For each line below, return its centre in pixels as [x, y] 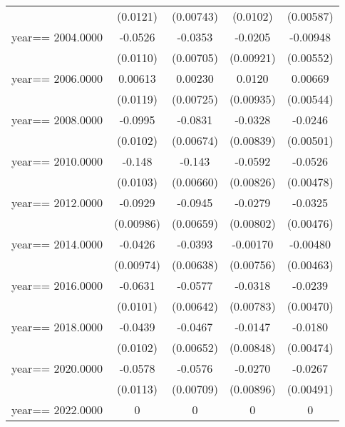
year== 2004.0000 [57, 37]
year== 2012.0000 [57, 202]
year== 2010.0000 [57, 161]
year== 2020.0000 [57, 368]
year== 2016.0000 [57, 285]
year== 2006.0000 [57, 78]
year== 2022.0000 [57, 410]
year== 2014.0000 [57, 244]
